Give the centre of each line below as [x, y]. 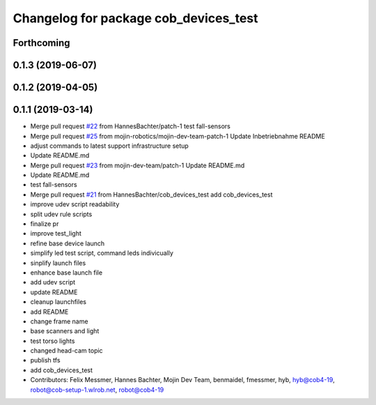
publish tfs [45, 360]
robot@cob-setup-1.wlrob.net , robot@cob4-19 [97, 390]
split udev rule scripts [61, 214]
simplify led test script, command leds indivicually [102, 253]
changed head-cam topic [67, 351]
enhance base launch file [66, 273]
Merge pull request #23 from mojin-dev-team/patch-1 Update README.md [138, 165]
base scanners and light [65, 331]
